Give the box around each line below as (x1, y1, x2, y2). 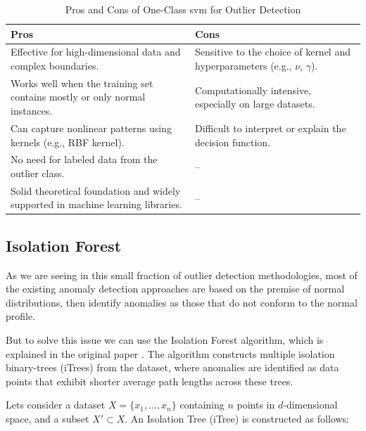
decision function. (195, 134, 271, 149)
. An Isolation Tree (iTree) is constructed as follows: (125, 411, 349, 426)
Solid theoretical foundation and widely (11, 183, 181, 198)
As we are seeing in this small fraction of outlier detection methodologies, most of (6, 267, 358, 282)
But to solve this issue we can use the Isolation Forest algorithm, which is (6, 333, 324, 347)
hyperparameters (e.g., (195, 58, 292, 73)
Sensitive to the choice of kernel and (195, 44, 351, 59)
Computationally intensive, (195, 82, 311, 97)
